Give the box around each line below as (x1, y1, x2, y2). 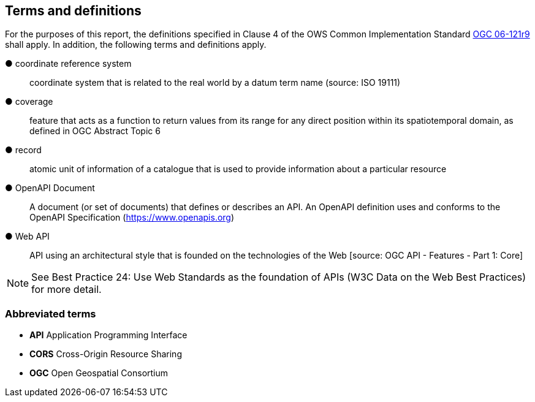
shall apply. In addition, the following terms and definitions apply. (5, 39, 267, 50)
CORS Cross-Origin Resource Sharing (29, 349, 182, 360)
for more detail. (31, 283, 102, 296)
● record (5, 145, 42, 156)
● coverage (5, 96, 53, 107)
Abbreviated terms (5, 307, 96, 320)
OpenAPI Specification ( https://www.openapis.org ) (29, 212, 235, 223)
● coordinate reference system (5, 58, 132, 69)
